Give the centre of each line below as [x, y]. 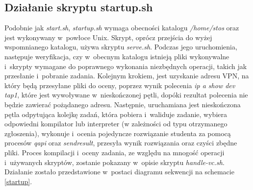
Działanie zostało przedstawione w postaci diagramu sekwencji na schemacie [119, 172]
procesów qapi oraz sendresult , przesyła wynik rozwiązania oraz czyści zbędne [121, 143]
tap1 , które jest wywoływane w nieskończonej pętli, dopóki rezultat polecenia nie [126, 95]
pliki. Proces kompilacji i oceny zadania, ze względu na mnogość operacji [114, 152]
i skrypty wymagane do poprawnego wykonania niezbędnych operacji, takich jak [126, 66]
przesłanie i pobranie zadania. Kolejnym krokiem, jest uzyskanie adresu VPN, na [127, 76]
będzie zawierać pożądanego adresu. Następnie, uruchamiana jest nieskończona [123, 104]
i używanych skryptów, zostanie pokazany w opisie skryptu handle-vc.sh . [114, 162]
